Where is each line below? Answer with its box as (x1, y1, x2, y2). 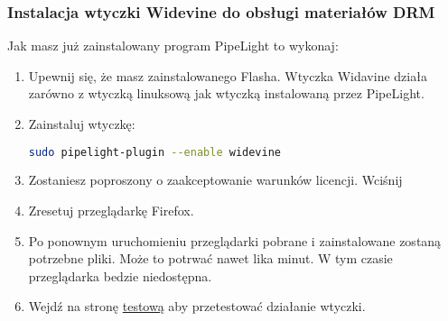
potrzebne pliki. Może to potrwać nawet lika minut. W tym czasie (28, 249, 393, 268)
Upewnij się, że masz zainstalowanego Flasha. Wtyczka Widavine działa (28, 66, 427, 85)
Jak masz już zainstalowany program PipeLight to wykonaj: (7, 36, 339, 55)
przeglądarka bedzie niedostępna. (28, 266, 212, 285)
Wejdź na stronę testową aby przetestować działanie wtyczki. (28, 297, 366, 316)
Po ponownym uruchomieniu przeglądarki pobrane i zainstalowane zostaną (28, 231, 442, 250)
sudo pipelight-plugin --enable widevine (28, 145, 282, 159)
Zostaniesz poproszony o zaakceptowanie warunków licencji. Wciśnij (28, 170, 403, 189)
